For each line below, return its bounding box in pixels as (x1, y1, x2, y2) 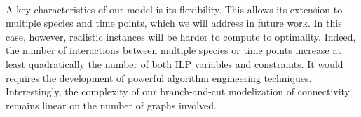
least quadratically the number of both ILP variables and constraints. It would (6, 56, 343, 71)
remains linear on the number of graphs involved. (6, 97, 217, 112)
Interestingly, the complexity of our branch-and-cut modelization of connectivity (6, 84, 350, 99)
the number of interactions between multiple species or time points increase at (6, 43, 341, 57)
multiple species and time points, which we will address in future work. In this (6, 15, 342, 30)
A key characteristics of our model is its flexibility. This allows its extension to (6, 1, 343, 16)
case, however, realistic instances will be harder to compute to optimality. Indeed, (6, 29, 356, 43)
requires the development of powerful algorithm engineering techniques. (6, 70, 312, 85)
